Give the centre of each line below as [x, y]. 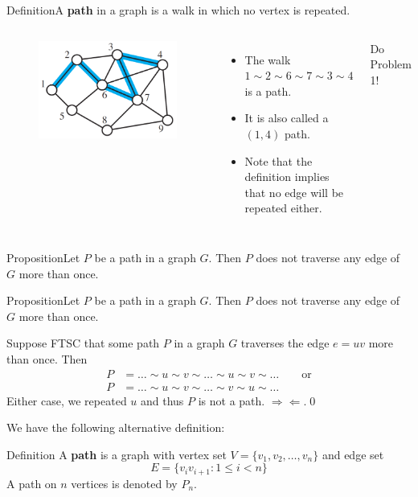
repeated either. [283, 208]
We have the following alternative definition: [116, 427]
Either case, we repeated [67, 400]
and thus [162, 400]
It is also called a [287, 118]
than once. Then [47, 358]
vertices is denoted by [124, 483]
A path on [32, 483]
